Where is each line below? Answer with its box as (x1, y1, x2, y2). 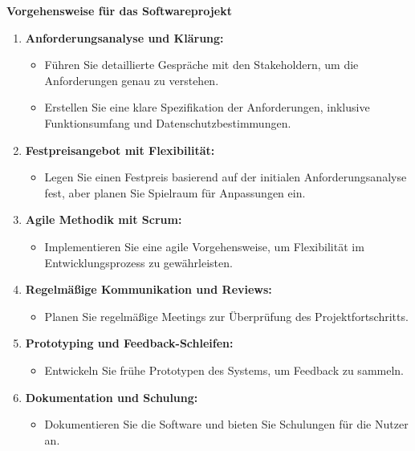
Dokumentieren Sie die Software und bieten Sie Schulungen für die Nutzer (44, 416, 409, 433)
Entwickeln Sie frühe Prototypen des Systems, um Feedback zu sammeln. (44, 361, 404, 378)
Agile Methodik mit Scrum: (25, 211, 182, 228)
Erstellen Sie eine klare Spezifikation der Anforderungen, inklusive (44, 99, 370, 116)
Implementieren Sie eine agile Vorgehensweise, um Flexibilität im (44, 238, 364, 254)
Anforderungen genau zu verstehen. (44, 71, 219, 88)
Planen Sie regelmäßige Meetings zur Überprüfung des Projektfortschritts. (44, 307, 409, 324)
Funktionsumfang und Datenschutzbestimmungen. (44, 114, 291, 131)
